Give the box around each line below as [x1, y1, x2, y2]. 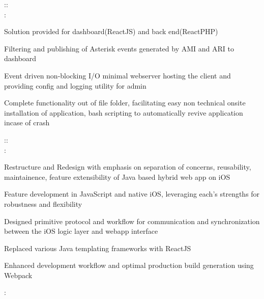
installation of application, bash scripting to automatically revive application [4, 107, 243, 118]
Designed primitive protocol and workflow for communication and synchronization [4, 215, 260, 226]
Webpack [4, 269, 33, 280]
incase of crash [4, 117, 50, 128]
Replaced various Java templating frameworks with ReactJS [4, 242, 191, 253]
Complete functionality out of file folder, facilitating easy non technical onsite [4, 97, 246, 108]
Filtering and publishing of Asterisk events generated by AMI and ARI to [4, 43, 234, 53]
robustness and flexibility [4, 198, 82, 209]
